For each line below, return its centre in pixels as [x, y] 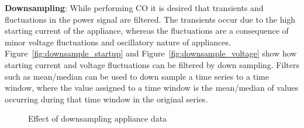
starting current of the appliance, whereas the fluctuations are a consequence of [147, 31]
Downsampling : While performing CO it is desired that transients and [134, 8]
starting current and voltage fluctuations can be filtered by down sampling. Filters [152, 64]
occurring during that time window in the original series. [106, 99]
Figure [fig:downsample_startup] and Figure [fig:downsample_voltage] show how [151, 53]
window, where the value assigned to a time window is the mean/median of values [152, 88]
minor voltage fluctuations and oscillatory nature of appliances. [118, 42]
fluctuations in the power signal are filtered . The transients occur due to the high [150, 19]
